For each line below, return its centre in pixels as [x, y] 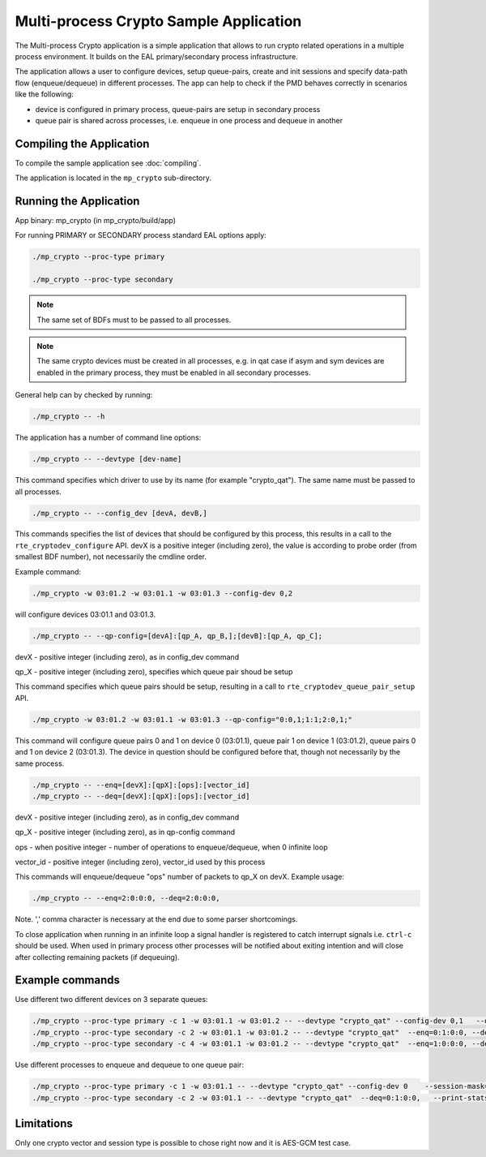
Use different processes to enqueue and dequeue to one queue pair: [130, 1065]
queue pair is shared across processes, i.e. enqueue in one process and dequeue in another [189, 120]
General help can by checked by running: [84, 395]
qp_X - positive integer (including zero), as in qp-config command [125, 832]
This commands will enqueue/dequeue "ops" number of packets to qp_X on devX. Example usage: [179, 877]
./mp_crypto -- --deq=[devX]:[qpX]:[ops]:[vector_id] [141, 796]
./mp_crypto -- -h [68, 417]
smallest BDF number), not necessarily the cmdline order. [111, 557]
